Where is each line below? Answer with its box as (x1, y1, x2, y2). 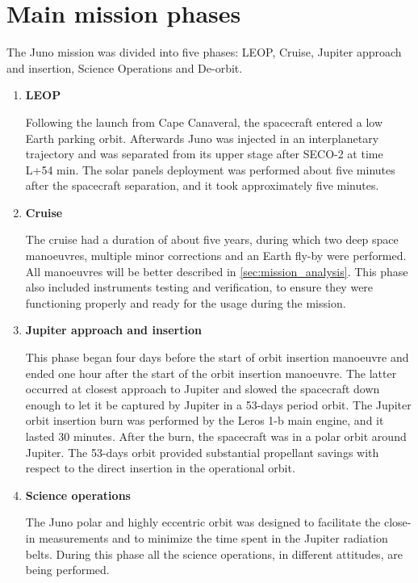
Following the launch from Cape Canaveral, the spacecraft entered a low (25, 113, 382, 130)
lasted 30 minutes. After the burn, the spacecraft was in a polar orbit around (25, 428, 407, 444)
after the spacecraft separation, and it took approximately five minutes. (25, 177, 379, 194)
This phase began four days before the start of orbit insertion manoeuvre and (25, 349, 409, 366)
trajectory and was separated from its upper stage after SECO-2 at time (25, 145, 383, 162)
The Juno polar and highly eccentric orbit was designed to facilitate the (25, 514, 381, 531)
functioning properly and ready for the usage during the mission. (25, 294, 346, 311)
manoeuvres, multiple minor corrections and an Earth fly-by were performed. (25, 247, 407, 264)
